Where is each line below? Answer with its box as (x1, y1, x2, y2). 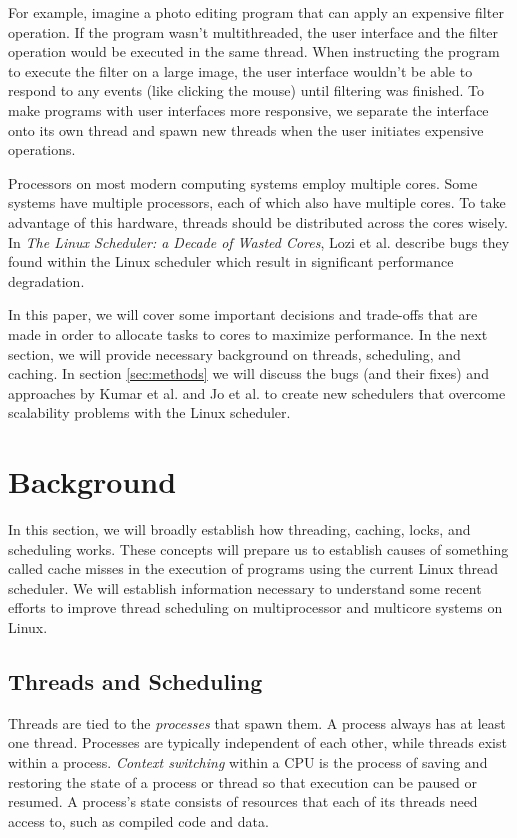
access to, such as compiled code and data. (8, 810, 269, 831)
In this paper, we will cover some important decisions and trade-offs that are (8, 304, 478, 325)
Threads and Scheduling (8, 665, 263, 696)
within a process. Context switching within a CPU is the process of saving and (8, 751, 488, 772)
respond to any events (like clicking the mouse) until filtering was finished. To (8, 80, 485, 101)
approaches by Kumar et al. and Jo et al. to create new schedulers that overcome (8, 382, 506, 403)
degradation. (8, 270, 85, 291)
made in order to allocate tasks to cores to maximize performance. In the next (8, 323, 488, 344)
